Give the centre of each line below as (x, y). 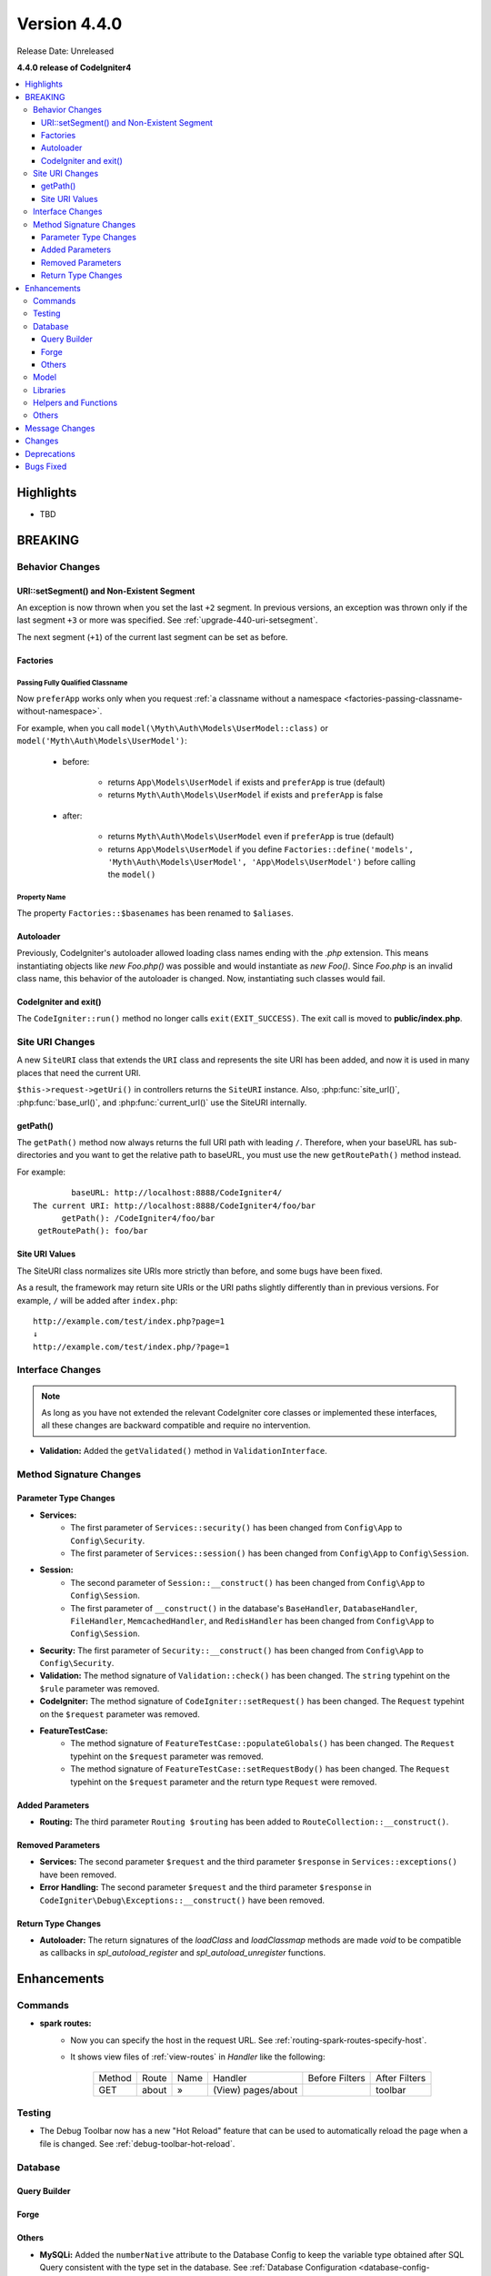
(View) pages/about (255, 2089)
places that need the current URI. (79, 1072)
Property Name (41, 898)
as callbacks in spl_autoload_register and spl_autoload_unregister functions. (183, 1953)
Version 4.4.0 (70, 24)
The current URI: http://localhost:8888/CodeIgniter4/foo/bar (175, 1205)
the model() (132, 875)
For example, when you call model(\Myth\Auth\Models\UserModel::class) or (173, 727)
